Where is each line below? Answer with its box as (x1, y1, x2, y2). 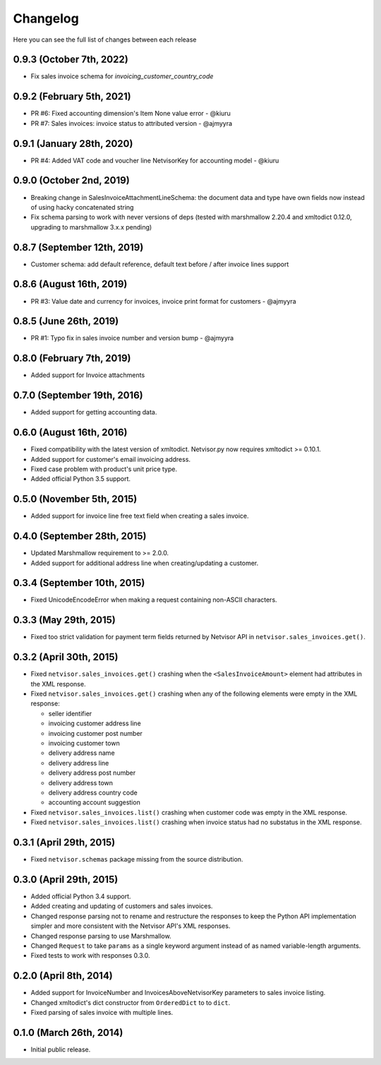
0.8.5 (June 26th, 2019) (13, 315, 119, 328)
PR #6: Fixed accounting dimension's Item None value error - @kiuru (30, 109, 231, 118)
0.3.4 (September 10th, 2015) (13, 577, 145, 589)
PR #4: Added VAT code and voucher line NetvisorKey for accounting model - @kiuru (30, 156, 279, 165)
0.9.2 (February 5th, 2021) (13, 90, 132, 102)
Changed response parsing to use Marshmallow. (30, 932, 172, 940)
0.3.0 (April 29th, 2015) (13, 873, 119, 886)
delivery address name (48, 749, 116, 757)
